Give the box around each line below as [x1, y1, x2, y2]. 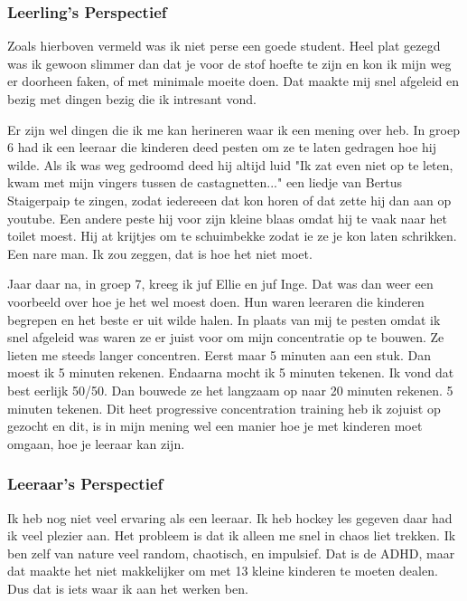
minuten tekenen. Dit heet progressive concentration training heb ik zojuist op [7, 398, 441, 417]
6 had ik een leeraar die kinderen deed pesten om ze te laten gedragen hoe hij [7, 138, 437, 157]
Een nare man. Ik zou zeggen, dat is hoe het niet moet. [7, 243, 313, 262]
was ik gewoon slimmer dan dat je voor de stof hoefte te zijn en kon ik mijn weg [7, 53, 452, 72]
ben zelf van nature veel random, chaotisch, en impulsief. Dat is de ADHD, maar [7, 543, 455, 562]
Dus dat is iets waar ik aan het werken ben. [7, 578, 248, 597]
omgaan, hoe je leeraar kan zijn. [7, 434, 185, 453]
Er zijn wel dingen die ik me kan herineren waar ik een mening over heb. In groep [7, 119, 460, 138]
